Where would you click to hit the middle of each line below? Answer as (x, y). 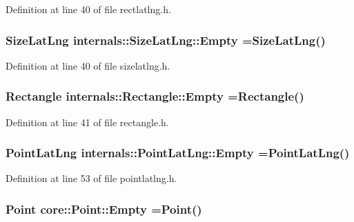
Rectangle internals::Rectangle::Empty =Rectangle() (155, 96)
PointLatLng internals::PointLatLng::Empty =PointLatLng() (178, 153)
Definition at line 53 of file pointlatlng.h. (91, 178)
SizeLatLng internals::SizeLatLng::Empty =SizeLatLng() (166, 40)
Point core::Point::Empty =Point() (104, 209)
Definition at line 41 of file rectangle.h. (87, 122)
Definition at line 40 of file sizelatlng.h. (88, 65)
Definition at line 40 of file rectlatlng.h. (88, 9)
